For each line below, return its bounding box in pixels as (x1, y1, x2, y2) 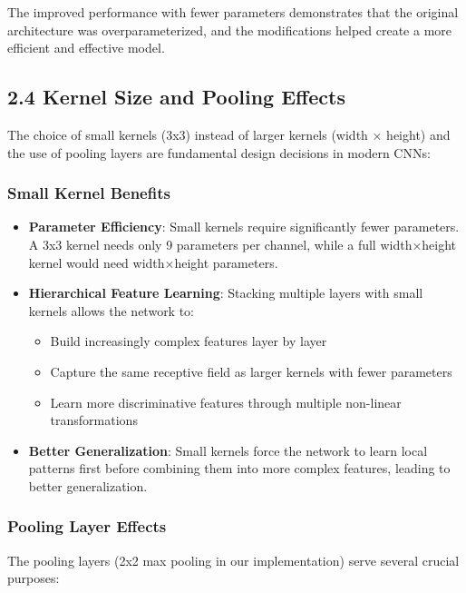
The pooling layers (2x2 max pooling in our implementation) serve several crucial (7, 550, 460, 569)
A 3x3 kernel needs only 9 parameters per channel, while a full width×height (28, 234, 457, 253)
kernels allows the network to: (28, 301, 195, 320)
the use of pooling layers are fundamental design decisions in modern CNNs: (7, 143, 431, 162)
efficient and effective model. (7, 38, 165, 57)
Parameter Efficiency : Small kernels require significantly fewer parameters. (28, 217, 460, 236)
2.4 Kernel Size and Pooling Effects (7, 83, 345, 111)
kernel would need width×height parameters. (28, 252, 278, 272)
